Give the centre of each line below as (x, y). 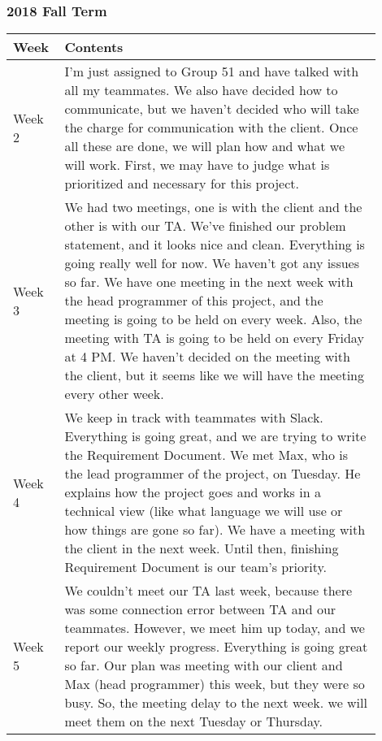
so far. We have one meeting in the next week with (209, 282)
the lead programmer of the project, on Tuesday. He (213, 474)
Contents (94, 47)
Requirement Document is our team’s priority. (196, 567)
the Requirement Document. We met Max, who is (206, 455)
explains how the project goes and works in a (193, 492)
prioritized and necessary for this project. (182, 184)
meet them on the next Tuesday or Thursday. (194, 721)
